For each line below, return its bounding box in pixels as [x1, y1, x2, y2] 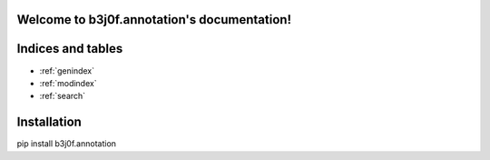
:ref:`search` [39, 91, 86, 102]
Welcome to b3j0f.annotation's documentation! [16, 12, 292, 27]
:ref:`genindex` [39, 65, 95, 76]
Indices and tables [16, 41, 123, 56]
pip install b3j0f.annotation [16, 138, 117, 149]
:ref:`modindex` [39, 77, 97, 88]
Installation [16, 115, 82, 130]
